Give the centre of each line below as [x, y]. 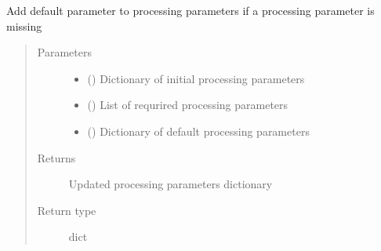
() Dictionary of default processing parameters [198, 131]
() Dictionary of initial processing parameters [196, 78]
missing [24, 25]
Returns [56, 157]
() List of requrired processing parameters [188, 105]
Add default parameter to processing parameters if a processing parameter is [190, 10]
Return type [67, 210]
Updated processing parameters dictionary [171, 184]
